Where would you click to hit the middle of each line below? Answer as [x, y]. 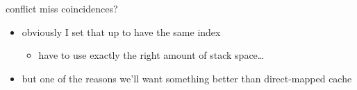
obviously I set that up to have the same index [121, 31]
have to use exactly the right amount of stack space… [151, 55]
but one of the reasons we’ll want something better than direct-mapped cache [187, 78]
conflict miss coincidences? [62, 8]
